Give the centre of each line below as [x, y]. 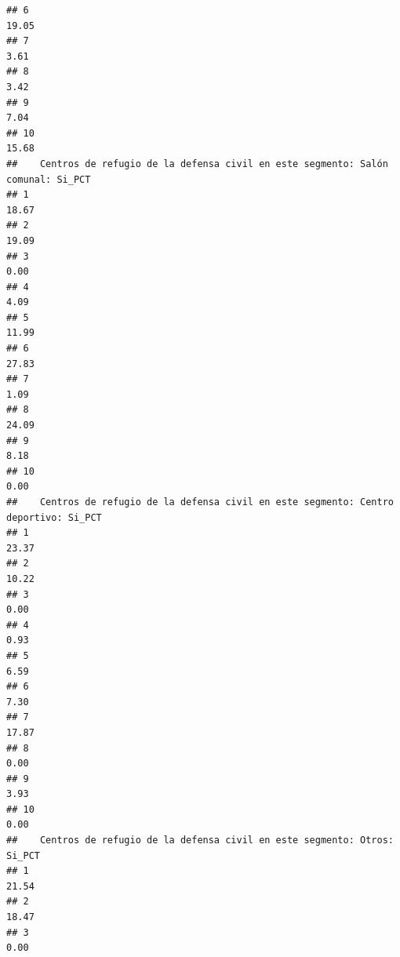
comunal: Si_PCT [49, 179]
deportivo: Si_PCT [54, 517]
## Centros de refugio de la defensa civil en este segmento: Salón [197, 164]
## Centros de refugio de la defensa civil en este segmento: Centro [200, 502]
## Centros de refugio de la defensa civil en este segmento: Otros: [200, 841]
